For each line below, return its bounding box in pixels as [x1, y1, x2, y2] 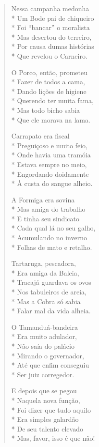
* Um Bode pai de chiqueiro [11, 13, 94, 23]
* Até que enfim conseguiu [11, 360, 89, 370]
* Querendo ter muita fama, [11, 95, 94, 106]
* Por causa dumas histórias [11, 41, 94, 51]
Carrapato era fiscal [11, 131, 70, 141]
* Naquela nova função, [11, 395, 80, 405]
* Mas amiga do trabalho [11, 204, 86, 214]
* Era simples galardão [11, 414, 79, 424]
